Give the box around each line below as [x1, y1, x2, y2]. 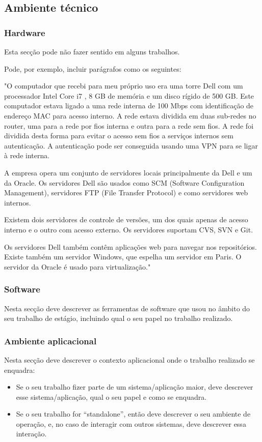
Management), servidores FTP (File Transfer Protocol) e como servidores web [4, 187, 248, 198]
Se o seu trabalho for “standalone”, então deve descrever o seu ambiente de [16, 408, 251, 419]
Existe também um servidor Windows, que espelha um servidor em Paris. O [4, 251, 242, 262]
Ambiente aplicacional [4, 334, 97, 347]
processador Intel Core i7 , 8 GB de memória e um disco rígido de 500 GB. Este [4, 90, 254, 101]
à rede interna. [4, 150, 50, 161]
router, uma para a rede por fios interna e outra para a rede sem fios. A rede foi [4, 120, 254, 131]
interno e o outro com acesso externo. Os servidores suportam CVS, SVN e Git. [4, 224, 253, 234]
